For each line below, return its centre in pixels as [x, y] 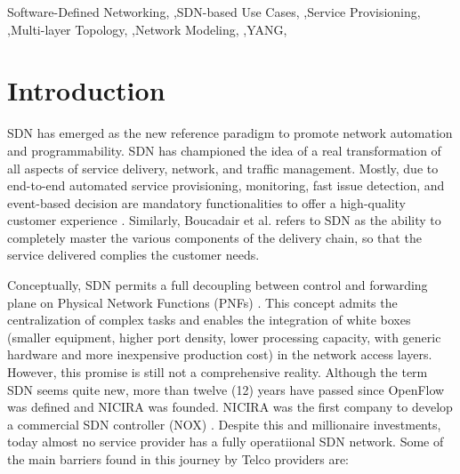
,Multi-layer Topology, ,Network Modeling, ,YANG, [147, 29]
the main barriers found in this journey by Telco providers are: [178, 459]
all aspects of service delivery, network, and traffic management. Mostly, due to [223, 168]
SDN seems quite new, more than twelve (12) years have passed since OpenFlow [226, 389]
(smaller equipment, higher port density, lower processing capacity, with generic [224, 337]
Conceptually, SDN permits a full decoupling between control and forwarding [218, 285]
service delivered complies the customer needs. [133, 255]
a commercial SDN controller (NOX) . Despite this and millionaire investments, [224, 424]
